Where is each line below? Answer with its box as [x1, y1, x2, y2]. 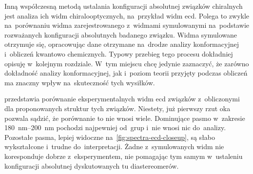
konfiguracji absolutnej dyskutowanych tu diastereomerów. [4, 160, 179, 171]
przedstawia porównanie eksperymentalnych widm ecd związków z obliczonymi [4, 94, 240, 104]
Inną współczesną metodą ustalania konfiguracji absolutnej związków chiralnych [4, 1, 243, 11]
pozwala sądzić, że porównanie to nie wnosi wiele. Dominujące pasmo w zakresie [4, 113, 245, 123]
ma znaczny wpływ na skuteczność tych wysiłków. [4, 77, 155, 87]
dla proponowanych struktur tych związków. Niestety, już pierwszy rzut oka [4, 103, 231, 113]
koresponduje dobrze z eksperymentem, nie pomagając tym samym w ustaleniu [4, 151, 243, 161]
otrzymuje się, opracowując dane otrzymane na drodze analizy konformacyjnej [4, 39, 239, 49]
